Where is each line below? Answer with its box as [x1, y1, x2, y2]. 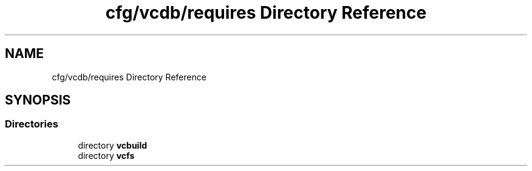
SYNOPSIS [5, 92, 71, 108]
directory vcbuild [78, 140, 148, 150]
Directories [5, 118, 58, 131]
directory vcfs [78, 150, 135, 161]
